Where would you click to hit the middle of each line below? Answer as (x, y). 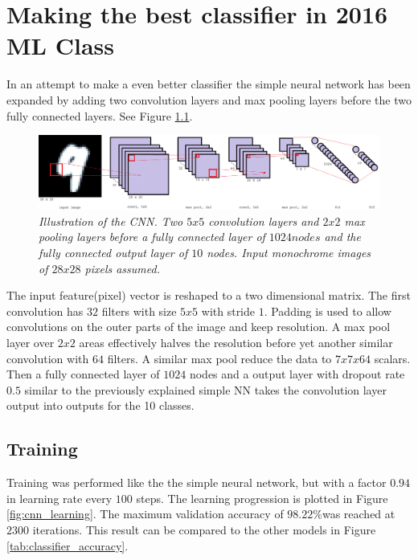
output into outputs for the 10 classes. (100, 405)
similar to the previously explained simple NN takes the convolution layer (205, 389)
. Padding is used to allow (328, 311)
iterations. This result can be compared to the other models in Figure (204, 529)
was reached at (359, 514)
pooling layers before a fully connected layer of (152, 237)
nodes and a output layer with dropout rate (297, 374)
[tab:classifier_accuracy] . (68, 545)
